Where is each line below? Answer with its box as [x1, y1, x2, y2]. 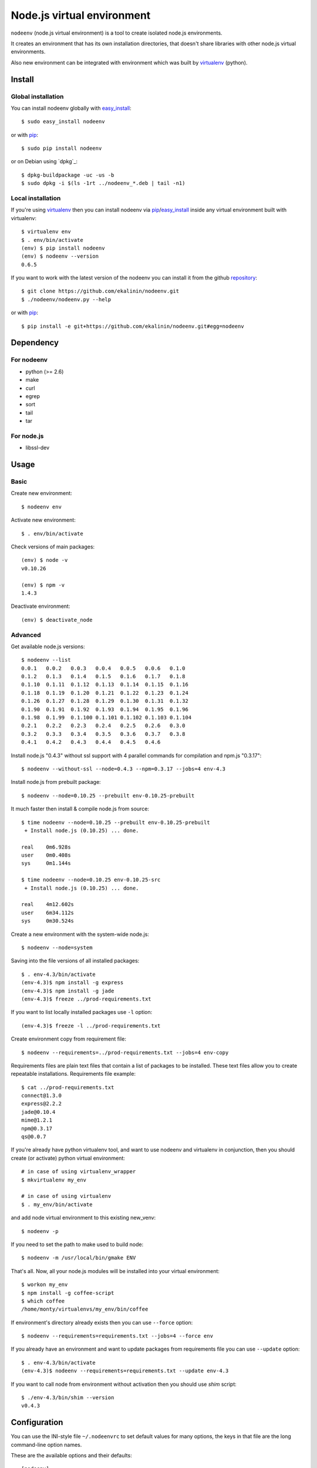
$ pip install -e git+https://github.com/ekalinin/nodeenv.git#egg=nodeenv [21, 323, 244, 329]
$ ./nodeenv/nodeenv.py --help [21, 296, 112, 302]
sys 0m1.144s [21, 860, 71, 867]
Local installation [11, 194, 61, 202]
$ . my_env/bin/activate [21, 1201, 93, 1208]
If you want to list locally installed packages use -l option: [11, 1009, 153, 1016]
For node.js [11, 432, 44, 440]
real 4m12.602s [21, 901, 75, 908]
